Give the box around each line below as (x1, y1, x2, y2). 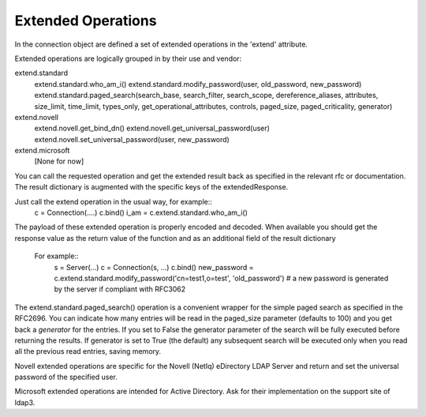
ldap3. (14, 397, 35, 407)
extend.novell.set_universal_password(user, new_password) (34, 134, 230, 144)
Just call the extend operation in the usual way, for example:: (14, 197, 213, 206)
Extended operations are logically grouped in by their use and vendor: (14, 54, 242, 63)
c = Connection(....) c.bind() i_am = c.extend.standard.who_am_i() (34, 208, 248, 217)
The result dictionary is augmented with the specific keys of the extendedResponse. (14, 182, 289, 192)
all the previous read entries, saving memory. (14, 347, 162, 356)
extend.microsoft (14, 146, 70, 156)
